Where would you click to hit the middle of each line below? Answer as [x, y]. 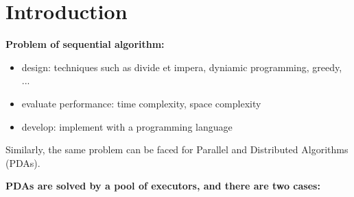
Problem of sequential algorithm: [85, 44]
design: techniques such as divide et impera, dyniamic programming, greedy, [182, 67]
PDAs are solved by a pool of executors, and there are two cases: [163, 186]
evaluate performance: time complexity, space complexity [141, 103]
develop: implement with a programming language [127, 126]
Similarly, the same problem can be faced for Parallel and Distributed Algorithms [177, 149]
